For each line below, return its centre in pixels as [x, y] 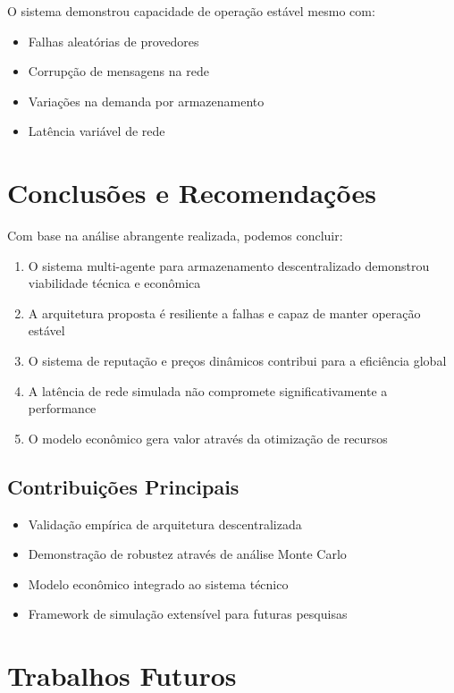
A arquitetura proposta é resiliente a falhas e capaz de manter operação [224, 313]
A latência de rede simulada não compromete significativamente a [208, 390]
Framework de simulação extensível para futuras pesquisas [188, 614]
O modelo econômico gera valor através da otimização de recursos [208, 438]
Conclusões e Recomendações [192, 193]
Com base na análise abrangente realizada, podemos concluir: [175, 236]
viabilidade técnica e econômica [114, 283]
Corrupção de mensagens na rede [118, 71]
